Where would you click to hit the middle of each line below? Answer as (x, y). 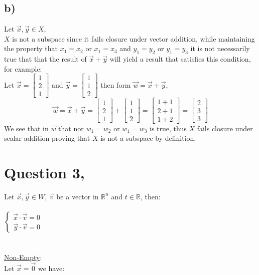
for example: (23, 68)
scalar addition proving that (47, 138)
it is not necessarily (220, 48)
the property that (31, 48)
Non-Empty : (23, 257)
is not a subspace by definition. (148, 138)
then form (116, 84)
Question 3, (44, 172)
